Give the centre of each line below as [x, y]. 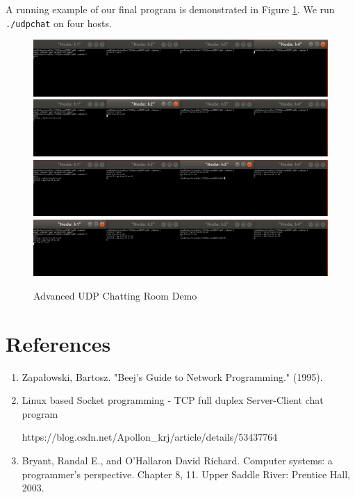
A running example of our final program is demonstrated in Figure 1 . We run [170, 9]
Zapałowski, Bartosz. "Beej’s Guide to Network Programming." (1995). [172, 376]
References [58, 343]
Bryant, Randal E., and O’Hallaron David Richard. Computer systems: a [177, 460]
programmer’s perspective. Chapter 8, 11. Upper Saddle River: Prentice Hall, [186, 474]
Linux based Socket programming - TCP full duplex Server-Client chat [173, 400]
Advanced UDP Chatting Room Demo [115, 295]
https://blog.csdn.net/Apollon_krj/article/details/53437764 [150, 437]
